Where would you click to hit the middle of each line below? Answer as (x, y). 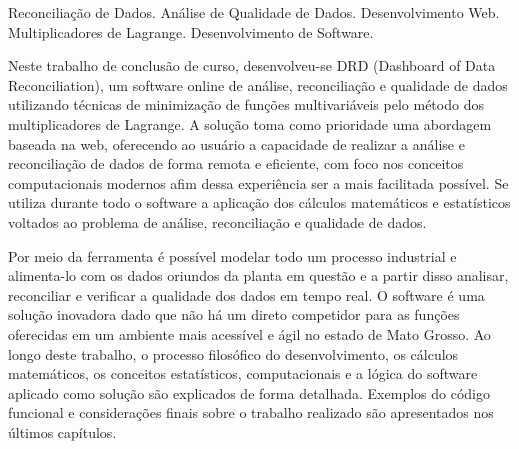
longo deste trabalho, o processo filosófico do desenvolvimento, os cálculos (233, 353)
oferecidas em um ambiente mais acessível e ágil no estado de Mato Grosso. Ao (249, 333)
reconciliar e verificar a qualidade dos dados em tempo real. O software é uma (246, 294)
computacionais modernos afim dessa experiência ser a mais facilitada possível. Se (258, 182)
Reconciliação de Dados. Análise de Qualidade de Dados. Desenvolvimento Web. (254, 12)
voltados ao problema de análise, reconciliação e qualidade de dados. (217, 221)
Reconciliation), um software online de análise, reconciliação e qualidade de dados (258, 84)
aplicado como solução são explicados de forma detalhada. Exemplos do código (249, 392)
